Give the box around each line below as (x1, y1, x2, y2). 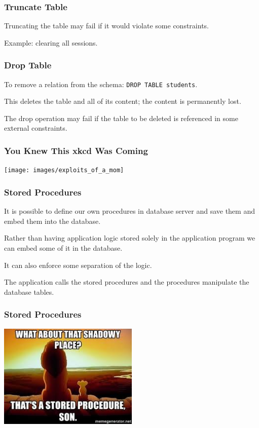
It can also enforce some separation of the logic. (4, 259, 152, 270)
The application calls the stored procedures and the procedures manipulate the (4, 277, 249, 287)
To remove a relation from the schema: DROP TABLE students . (4, 79, 198, 89)
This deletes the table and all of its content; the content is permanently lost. (4, 96, 241, 106)
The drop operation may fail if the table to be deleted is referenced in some (4, 112, 238, 123)
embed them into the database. (4, 215, 101, 226)
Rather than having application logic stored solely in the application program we (4, 232, 255, 243)
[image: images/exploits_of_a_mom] (4, 167, 124, 174)
